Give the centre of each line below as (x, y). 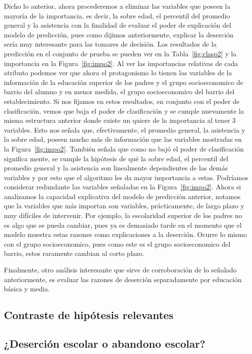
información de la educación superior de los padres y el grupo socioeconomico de (124, 82)
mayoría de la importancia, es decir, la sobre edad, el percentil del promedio (117, 15)
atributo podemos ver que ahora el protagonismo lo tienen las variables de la (118, 73)
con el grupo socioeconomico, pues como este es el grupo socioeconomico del (117, 244)
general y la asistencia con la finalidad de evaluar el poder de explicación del (118, 25)
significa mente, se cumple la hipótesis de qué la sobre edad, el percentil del (116, 158)
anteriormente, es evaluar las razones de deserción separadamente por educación (123, 279)
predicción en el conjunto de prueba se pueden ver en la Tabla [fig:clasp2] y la (120, 53)
